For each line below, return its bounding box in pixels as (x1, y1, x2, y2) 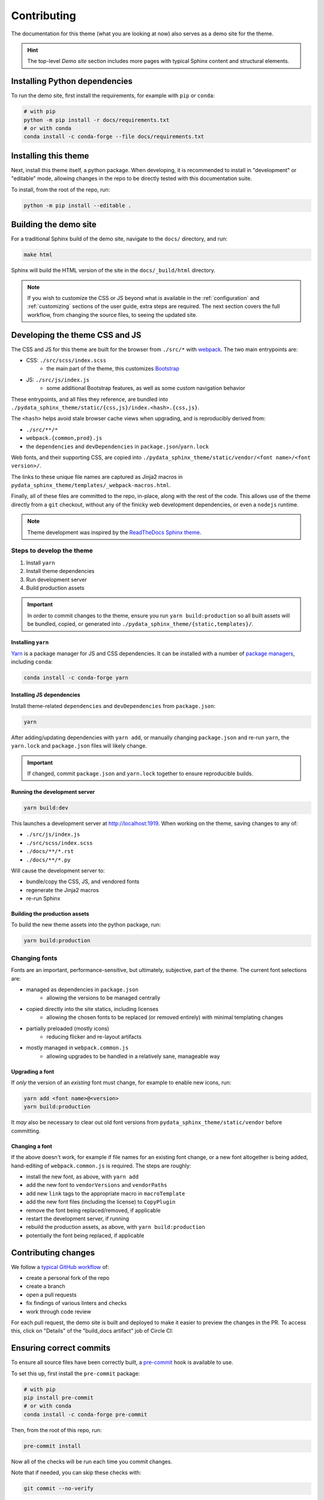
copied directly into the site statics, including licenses (26, 1005, 159, 1012)
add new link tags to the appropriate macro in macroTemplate (26, 1190, 185, 1197)
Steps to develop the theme (11, 547, 93, 555)
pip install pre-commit (23, 1394, 94, 1401)
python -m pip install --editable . (23, 202, 132, 209)
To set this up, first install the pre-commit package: (11, 1370, 140, 1377)
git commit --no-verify (23, 1485, 94, 1492)
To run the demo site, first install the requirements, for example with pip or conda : (11, 92, 215, 99)
